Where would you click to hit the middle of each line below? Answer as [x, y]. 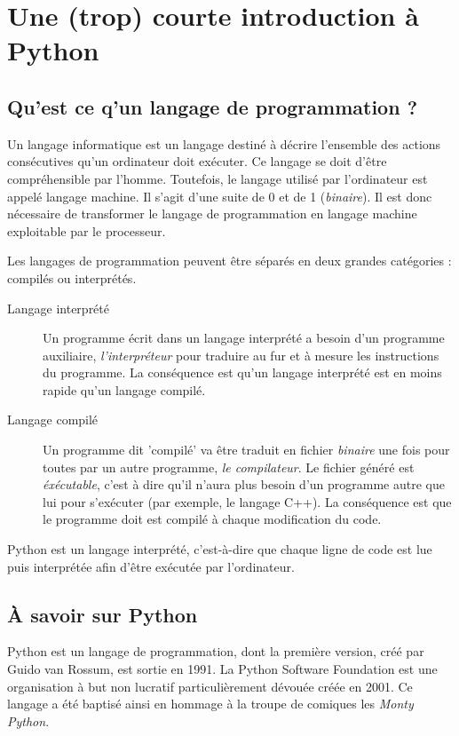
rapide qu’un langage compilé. [124, 389]
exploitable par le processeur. [87, 230]
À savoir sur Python [103, 614]
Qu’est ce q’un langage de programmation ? [213, 106]
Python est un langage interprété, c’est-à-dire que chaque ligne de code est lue [220, 549]
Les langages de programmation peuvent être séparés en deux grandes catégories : [229, 261]
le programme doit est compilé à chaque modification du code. [212, 519]
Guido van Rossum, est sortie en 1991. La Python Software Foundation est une [222, 669]
